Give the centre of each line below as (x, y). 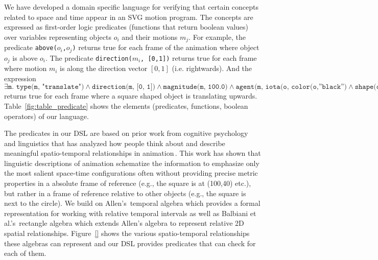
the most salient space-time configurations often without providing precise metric (131, 173)
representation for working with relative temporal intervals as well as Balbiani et (130, 213)
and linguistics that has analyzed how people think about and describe (115, 143)
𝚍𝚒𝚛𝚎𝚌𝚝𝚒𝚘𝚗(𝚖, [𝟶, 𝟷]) (124, 87)
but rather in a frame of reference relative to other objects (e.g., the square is (125, 193)
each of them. (25, 253)
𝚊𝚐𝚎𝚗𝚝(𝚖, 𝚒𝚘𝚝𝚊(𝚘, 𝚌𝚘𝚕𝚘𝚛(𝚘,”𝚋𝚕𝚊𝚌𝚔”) (291, 87)
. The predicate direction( (89, 57)
